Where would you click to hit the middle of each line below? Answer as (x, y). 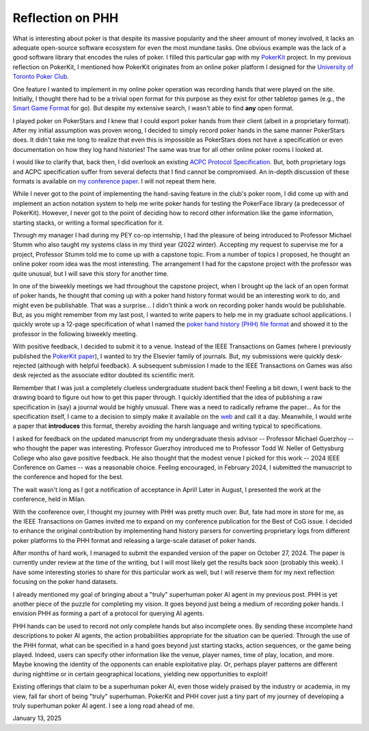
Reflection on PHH (66, 18)
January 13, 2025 (37, 718)
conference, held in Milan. (49, 499)
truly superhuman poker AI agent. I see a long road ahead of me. (104, 706)
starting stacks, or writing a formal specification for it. (88, 222)
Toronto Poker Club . (41, 77)
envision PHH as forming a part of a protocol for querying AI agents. (109, 613)
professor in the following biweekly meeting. (75, 334)
